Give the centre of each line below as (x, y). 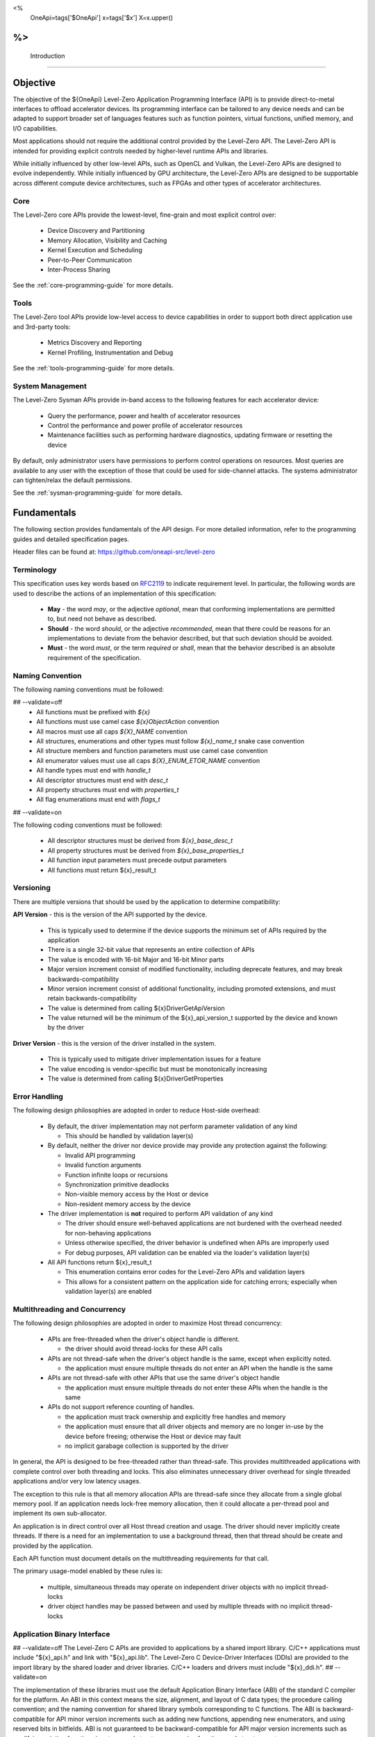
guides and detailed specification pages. (71, 539)
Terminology (35, 570)
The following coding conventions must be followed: (87, 825)
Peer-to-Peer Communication (90, 260)
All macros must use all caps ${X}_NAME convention (112, 731)
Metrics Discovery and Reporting (95, 343)
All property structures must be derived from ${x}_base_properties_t (146, 850)
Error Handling (38, 1096)
